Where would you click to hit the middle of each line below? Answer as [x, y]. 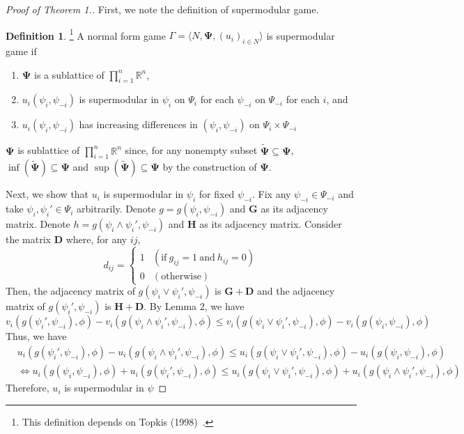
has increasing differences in [138, 124]
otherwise [181, 277]
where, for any [96, 239]
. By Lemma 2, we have [194, 306]
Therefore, [28, 388]
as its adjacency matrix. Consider [271, 224]
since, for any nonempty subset [191, 150]
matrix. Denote [38, 224]
